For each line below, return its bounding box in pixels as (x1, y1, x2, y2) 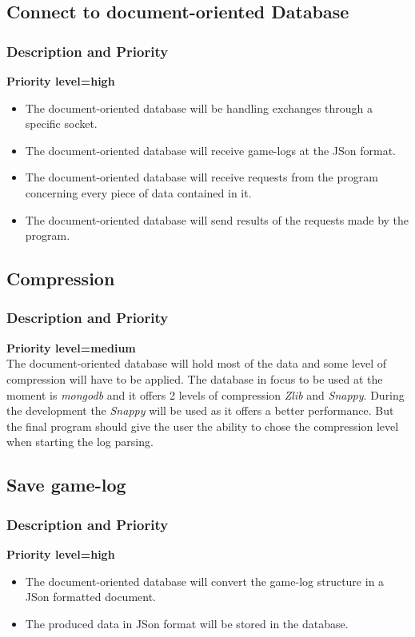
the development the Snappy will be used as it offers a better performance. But (6, 402, 394, 419)
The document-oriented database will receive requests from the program (25, 169, 378, 185)
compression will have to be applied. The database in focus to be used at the (6, 370, 383, 387)
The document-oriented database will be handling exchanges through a (25, 99, 373, 116)
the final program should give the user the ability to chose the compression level (6, 417, 399, 434)
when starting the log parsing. (6, 433, 154, 450)
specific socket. (25, 115, 98, 132)
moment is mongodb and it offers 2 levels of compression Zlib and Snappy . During (6, 386, 405, 403)
